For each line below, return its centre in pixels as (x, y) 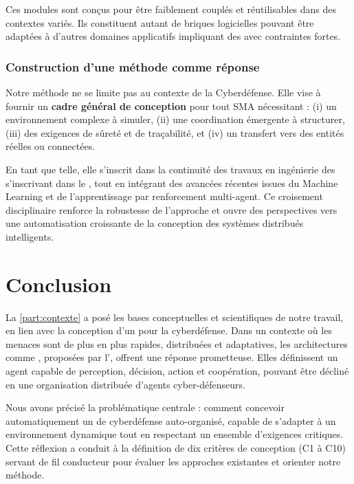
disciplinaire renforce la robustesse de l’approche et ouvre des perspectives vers (172, 209)
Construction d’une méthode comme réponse (133, 66)
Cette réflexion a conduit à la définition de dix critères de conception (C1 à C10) (176, 448)
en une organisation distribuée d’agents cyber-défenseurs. (126, 384)
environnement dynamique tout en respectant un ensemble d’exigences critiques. (175, 434)
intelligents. (30, 236)
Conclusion (59, 284)
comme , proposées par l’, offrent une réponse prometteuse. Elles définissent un (172, 357)
